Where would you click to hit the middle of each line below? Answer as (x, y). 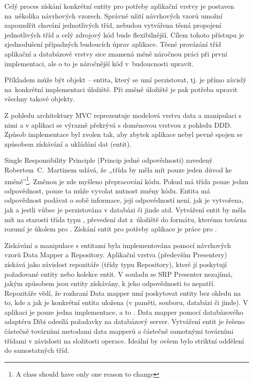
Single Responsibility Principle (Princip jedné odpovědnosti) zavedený (109, 160)
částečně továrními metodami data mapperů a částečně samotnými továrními (119, 331)
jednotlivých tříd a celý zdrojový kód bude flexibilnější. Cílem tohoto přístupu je (124, 34)
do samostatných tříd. (37, 350)
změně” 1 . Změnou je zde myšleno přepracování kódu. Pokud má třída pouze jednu (126, 180)
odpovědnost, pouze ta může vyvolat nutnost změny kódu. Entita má (107, 190)
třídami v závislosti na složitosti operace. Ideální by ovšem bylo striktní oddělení (124, 340)
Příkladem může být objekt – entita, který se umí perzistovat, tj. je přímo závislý (126, 80)
